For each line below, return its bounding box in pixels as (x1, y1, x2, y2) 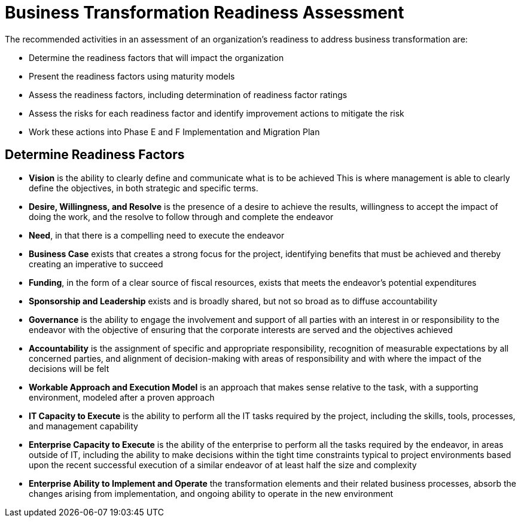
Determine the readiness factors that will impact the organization (29, 52, 284, 63)
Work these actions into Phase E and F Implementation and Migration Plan (29, 126, 320, 137)
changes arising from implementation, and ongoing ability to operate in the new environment (29, 488, 394, 499)
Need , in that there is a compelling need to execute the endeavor (29, 230, 285, 240)
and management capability (29, 420, 138, 431)
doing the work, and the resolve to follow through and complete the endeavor (29, 211, 334, 222)
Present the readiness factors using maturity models (29, 71, 235, 81)
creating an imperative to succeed (29, 258, 163, 269)
